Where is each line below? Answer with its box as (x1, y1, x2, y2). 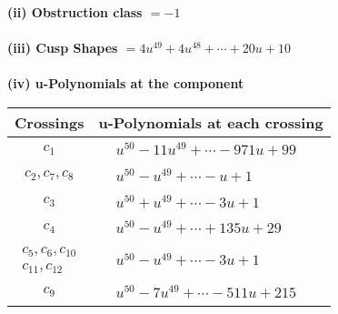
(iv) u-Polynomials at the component (7, 74, 244, 93)
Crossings (15, 111, 84, 133)
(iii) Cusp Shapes (7, 38, 118, 57)
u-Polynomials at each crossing (98, 111, 323, 133)
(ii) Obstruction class (7, 3, 143, 21)
